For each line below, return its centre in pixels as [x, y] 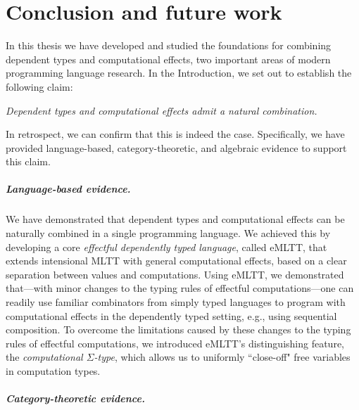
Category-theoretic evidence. [75, 398]
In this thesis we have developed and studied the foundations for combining [169, 45]
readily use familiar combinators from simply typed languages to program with [176, 302]
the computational [44, 357]
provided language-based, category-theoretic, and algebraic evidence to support [176, 147]
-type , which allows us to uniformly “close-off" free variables [222, 357]
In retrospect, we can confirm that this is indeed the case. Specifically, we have [175, 134]
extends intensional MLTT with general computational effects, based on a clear [176, 261]
